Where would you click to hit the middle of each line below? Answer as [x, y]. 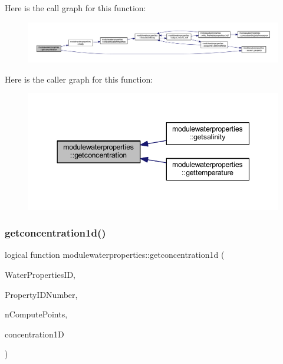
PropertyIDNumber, [41, 294]
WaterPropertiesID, [40, 274]
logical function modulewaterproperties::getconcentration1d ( [115, 255]
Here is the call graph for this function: [75, 8]
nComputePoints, [36, 314]
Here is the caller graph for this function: [79, 79]
